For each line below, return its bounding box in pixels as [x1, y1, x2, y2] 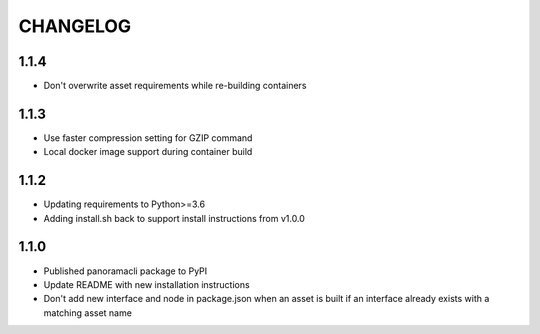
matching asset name [43, 306, 132, 319]
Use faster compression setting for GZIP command [43, 131, 253, 144]
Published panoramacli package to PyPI [43, 265, 208, 277]
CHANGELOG [18, 15, 132, 37]
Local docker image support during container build [43, 146, 253, 158]
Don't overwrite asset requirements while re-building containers [43, 80, 307, 92]
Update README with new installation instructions [43, 278, 250, 290]
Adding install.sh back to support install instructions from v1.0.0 [43, 212, 305, 224]
